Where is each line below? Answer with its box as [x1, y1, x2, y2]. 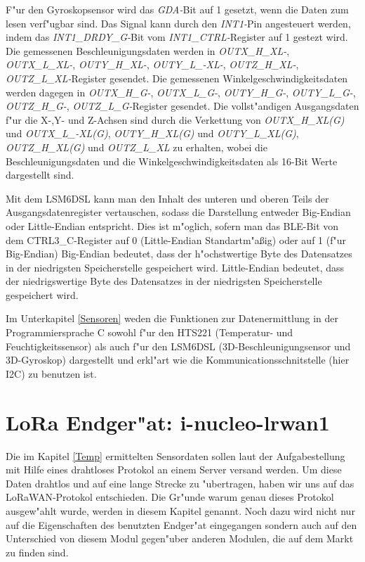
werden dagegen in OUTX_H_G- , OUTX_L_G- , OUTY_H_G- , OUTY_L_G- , [6, 84, 356, 99]
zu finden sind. [6, 544, 69, 559]
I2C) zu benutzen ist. [6, 366, 97, 381]
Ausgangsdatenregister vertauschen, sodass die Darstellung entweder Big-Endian [6, 205, 351, 219]
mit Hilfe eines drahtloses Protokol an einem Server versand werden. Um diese [6, 462, 342, 477]
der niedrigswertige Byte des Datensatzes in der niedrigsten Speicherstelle [6, 274, 322, 288]
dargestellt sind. [6, 167, 74, 182]
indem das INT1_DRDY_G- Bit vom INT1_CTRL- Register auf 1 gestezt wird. [6, 30, 348, 44]
